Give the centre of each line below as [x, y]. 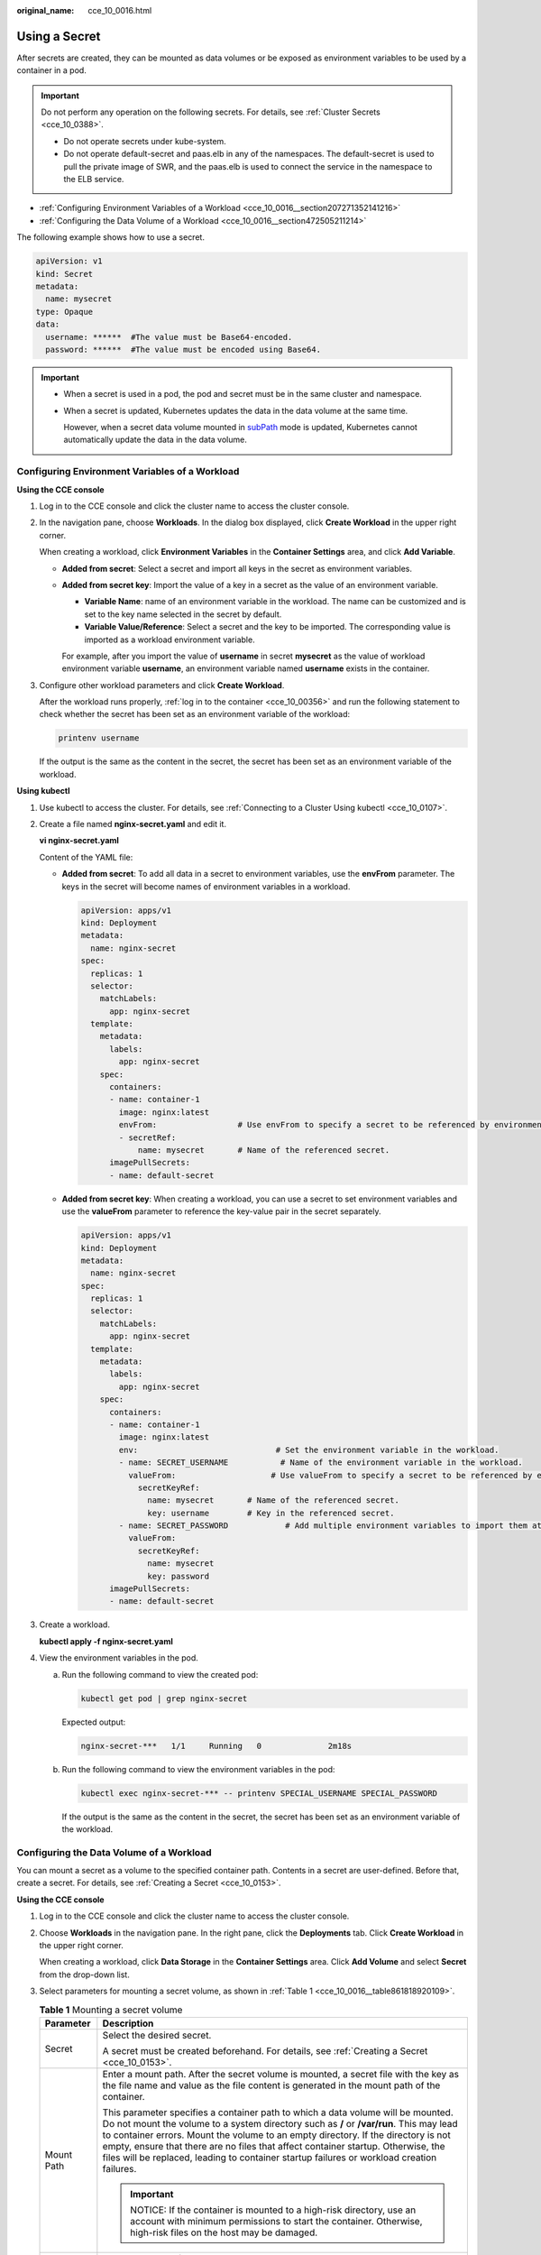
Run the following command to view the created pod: [160, 1674]
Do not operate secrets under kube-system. [145, 141]
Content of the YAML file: [86, 857]
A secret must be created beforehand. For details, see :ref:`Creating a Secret [265, 2050]
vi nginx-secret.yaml [79, 841]
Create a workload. [74, 1625]
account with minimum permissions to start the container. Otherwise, [276, 2221]
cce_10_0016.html [120, 10]
